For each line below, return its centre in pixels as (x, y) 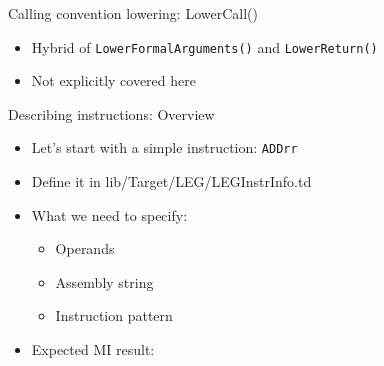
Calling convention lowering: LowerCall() (133, 13)
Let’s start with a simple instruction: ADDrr (164, 147)
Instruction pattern (114, 315)
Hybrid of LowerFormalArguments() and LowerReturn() (204, 46)
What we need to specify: (109, 214)
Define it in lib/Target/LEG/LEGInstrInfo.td (171, 181)
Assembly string (104, 281)
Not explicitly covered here (113, 80)
